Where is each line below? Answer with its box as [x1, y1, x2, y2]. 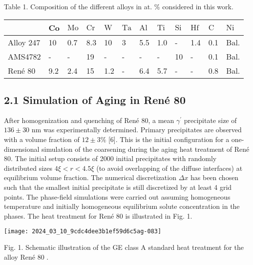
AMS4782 [8, 50, 41, 62]
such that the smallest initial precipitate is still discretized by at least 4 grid [4, 182, 232, 192]
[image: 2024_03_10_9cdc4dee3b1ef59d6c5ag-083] [4, 228, 162, 235]
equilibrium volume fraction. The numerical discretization [4, 172, 176, 183]
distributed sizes [4, 163, 53, 173]
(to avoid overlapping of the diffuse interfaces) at [96, 163, 243, 173]
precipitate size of [184, 115, 237, 125]
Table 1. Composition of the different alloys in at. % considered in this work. [4, 1, 233, 11]
